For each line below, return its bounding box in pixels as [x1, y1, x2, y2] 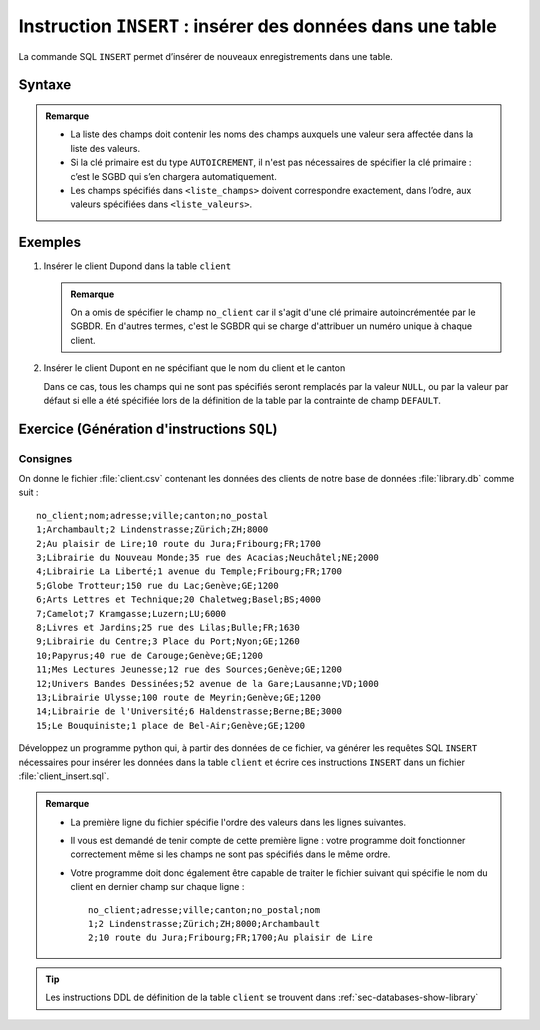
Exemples [18, 234, 82, 251]
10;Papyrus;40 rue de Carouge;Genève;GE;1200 [36, 650, 264, 661]
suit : [18, 486, 39, 499]
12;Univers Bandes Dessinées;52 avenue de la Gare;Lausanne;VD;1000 [36, 678, 379, 689]
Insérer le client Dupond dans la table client [43, 260, 232, 272]
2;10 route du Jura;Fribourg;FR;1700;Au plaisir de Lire [88, 932, 374, 944]
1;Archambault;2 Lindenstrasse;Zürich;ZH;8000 [36, 524, 269, 535]
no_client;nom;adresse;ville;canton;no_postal [36, 510, 269, 521]
